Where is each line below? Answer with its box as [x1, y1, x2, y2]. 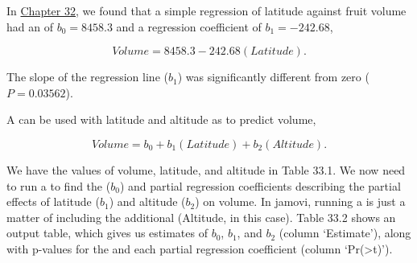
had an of [6, 18, 53, 35]
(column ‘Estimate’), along [279, 224, 411, 241]
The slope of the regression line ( [6, 68, 168, 85]
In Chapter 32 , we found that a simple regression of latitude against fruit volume [6, 2, 407, 18]
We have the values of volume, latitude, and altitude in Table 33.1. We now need [6, 161, 406, 178]
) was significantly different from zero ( [177, 68, 370, 85]
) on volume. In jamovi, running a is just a [195, 193, 406, 210]
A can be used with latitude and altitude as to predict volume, [6, 111, 316, 128]
